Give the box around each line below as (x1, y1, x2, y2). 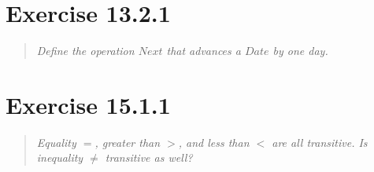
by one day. (272, 42, 328, 59)
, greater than (94, 134, 161, 150)
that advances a (166, 42, 241, 59)
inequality (36, 149, 83, 166)
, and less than (178, 134, 250, 150)
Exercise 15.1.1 (6, 88, 171, 120)
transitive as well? (105, 149, 193, 166)
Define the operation (36, 42, 135, 59)
